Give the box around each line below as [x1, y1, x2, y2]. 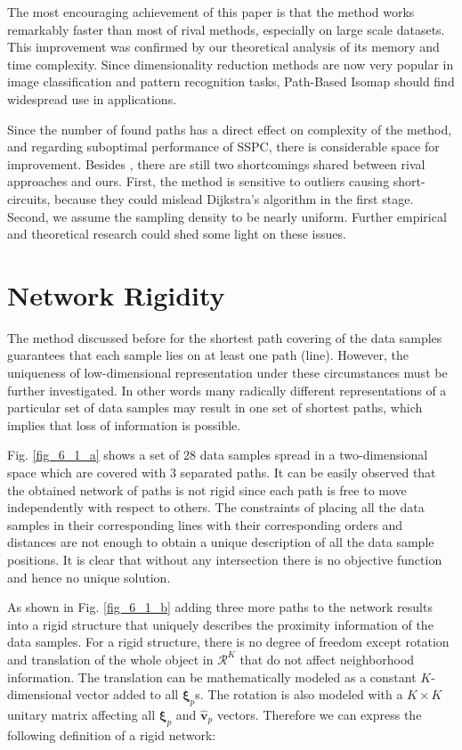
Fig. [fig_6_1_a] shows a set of [7, 445, 180, 464]
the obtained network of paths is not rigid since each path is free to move [7, 480, 407, 499]
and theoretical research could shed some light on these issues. [7, 224, 346, 243]
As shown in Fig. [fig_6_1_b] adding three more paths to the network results [7, 598, 433, 616]
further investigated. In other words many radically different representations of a [7, 380, 447, 399]
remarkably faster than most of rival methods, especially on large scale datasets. [7, 20, 445, 38]
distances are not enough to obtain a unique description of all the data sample [7, 533, 434, 551]
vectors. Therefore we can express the [216, 705, 422, 723]
